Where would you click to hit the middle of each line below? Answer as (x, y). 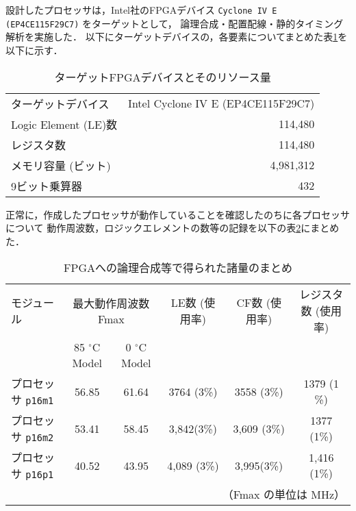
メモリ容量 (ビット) (61, 165)
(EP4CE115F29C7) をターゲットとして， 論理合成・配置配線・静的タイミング (175, 23)
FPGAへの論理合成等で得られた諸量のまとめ (178, 268)
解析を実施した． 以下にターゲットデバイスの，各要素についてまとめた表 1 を (177, 37)
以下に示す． (34, 50)
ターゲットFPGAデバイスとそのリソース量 (163, 77)
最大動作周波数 (111, 303)
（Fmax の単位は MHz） (283, 495)
